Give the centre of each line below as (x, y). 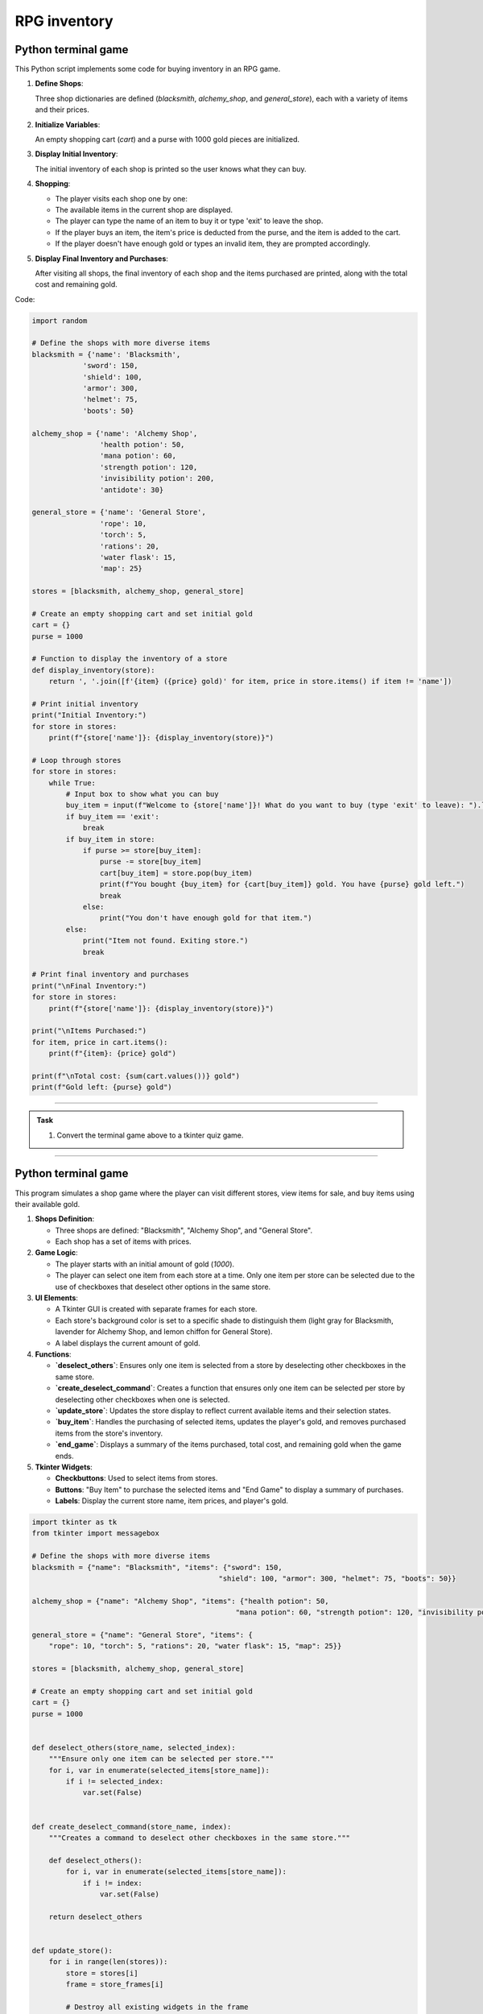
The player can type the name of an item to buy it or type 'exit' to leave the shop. (189, 221)
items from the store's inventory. (109, 1433)
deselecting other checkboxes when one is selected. (142, 1399)
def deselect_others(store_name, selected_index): (134, 1747)
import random (60, 321)
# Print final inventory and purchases (110, 974)
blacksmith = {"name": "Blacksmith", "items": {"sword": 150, (157, 1567)
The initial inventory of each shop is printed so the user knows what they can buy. (171, 168)
